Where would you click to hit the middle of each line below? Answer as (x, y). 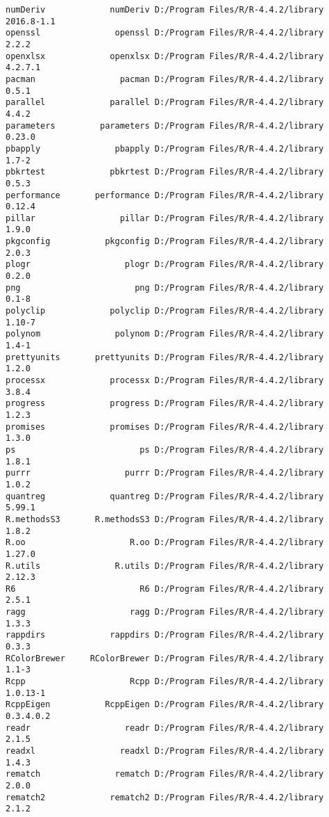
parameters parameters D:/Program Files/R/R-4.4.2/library (165, 126)
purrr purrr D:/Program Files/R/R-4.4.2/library (165, 473)
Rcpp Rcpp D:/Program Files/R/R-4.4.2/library (165, 682)
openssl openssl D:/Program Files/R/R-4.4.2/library (165, 33)
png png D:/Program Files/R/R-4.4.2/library (165, 288)
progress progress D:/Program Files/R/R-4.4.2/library (165, 404)
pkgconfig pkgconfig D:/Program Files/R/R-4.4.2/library (165, 242)
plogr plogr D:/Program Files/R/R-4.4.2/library (165, 265)
